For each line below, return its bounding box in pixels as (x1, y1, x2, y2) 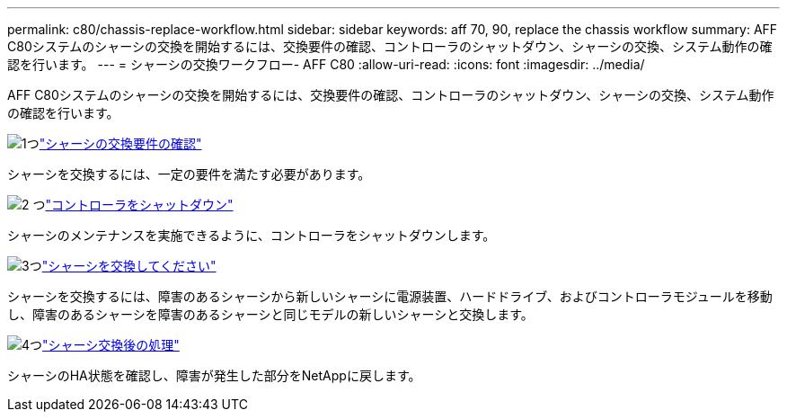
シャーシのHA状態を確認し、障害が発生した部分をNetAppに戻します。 (7, 368, 421, 383)
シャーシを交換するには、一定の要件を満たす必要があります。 (7, 166, 371, 182)
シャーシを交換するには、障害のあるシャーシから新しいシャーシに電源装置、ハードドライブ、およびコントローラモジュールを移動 (7, 289, 773, 304)
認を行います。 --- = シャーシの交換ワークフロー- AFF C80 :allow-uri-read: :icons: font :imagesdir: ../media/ (7, 57, 645, 72)
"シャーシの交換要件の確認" (39, 136, 202, 151)
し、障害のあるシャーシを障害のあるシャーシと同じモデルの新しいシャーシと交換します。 (7, 307, 534, 322)
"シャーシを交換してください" (41, 258, 217, 273)
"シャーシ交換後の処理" (42, 337, 180, 352)
